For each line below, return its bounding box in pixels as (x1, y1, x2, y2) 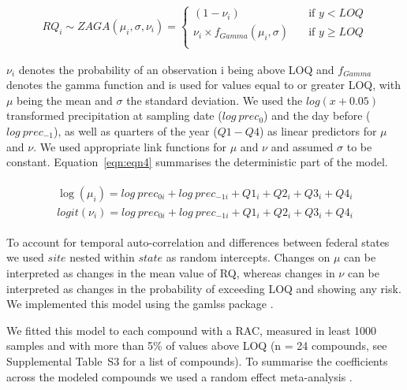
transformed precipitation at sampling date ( (6, 107, 222, 124)
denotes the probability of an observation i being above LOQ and (18, 61, 334, 77)
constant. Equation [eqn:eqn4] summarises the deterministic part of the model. (6, 154, 388, 170)
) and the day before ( (263, 107, 371, 124)
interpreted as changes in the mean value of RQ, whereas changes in (6, 265, 335, 281)
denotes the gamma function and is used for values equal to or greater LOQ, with (6, 76, 401, 93)
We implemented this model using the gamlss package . (6, 295, 274, 312)
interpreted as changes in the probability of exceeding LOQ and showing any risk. (6, 280, 401, 296)
